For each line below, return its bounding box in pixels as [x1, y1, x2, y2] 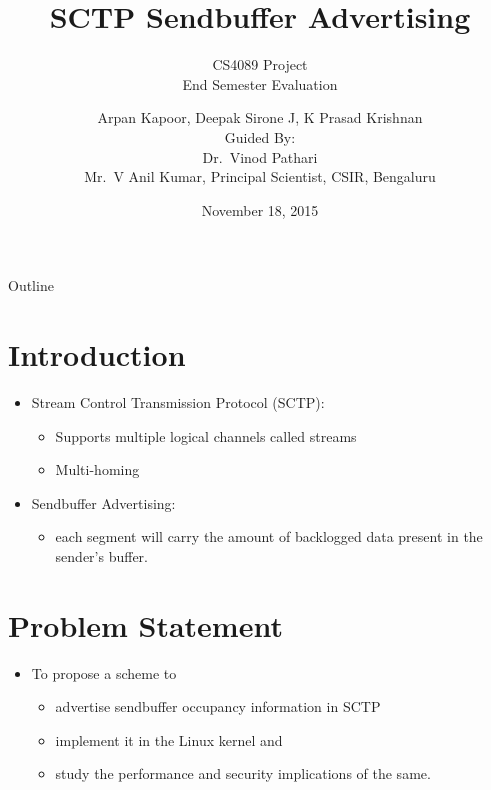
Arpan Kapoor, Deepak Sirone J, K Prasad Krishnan [97, 107, 423, 128]
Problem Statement [8, 604, 283, 645]
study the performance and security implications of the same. [55, 763, 431, 784]
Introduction [8, 334, 186, 375]
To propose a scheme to [31, 662, 177, 683]
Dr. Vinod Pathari [202, 146, 318, 167]
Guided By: [224, 126, 296, 147]
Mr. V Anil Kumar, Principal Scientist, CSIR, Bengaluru [84, 166, 436, 187]
